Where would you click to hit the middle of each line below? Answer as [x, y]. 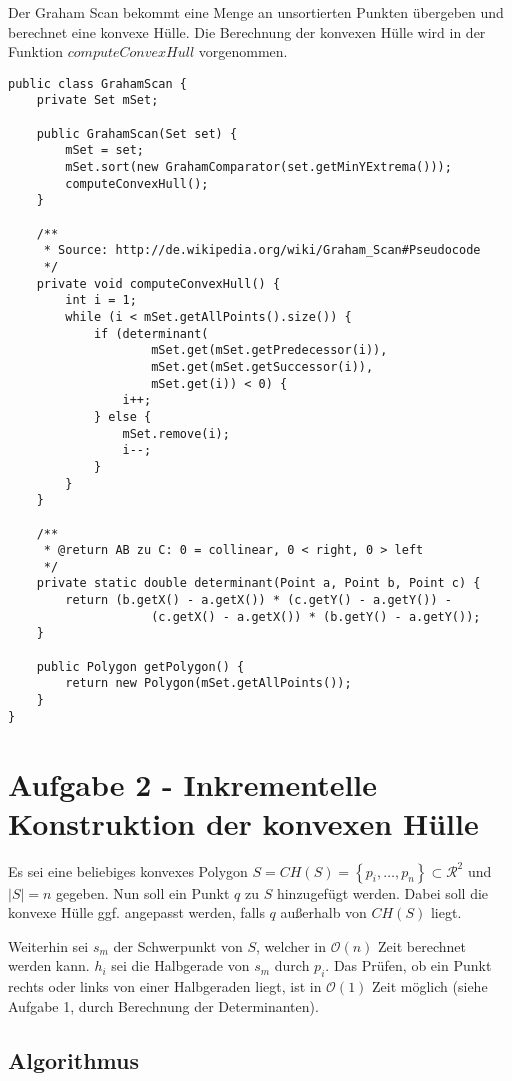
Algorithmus [73, 1059]
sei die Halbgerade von [180, 965]
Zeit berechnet [422, 945]
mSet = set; [105, 150]
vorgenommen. [243, 51]
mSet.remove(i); [176, 433]
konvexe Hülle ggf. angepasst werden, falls [136, 912]
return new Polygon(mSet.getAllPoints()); [208, 683]
